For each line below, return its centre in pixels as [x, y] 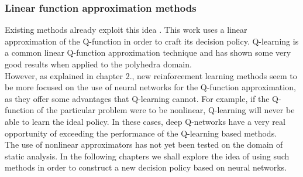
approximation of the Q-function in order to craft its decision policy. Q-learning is [152, 41]
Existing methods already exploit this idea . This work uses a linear [126, 30]
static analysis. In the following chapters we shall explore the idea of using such [147, 156]
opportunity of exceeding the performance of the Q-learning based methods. [141, 133]
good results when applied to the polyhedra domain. [98, 64]
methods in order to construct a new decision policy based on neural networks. [146, 167]
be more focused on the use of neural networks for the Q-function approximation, [150, 87]
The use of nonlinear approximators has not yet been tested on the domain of [144, 144]
